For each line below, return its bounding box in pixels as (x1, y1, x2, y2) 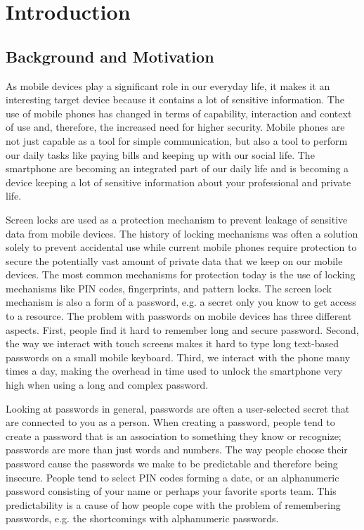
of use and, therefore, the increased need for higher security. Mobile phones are (6, 119, 345, 134)
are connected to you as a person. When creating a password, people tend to (6, 415, 335, 429)
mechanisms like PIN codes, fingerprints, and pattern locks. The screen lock (6, 280, 332, 295)
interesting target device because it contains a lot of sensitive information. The (6, 92, 344, 107)
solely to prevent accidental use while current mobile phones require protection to (6, 240, 357, 254)
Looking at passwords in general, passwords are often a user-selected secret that (6, 401, 350, 415)
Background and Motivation (6, 45, 214, 67)
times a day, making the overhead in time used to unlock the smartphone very (6, 363, 343, 378)
